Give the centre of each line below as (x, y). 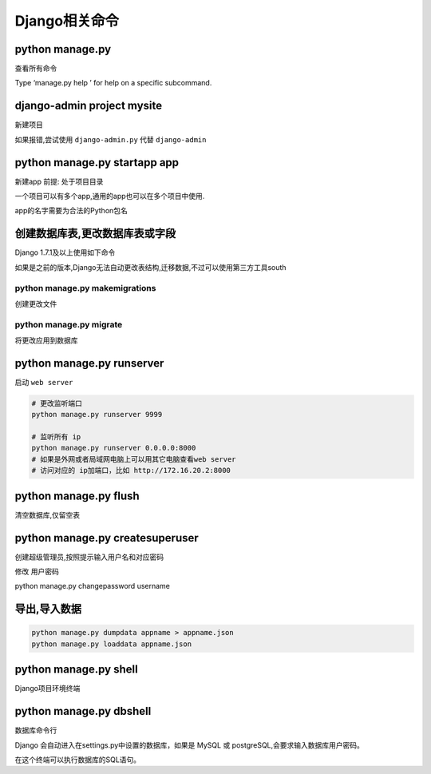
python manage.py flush (77, 496)
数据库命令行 (36, 730)
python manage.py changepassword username (93, 586)
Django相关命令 (67, 21)
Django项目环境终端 (47, 689)
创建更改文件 (36, 304)
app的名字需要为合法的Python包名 (71, 211)
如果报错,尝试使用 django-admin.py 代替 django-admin (111, 139)
